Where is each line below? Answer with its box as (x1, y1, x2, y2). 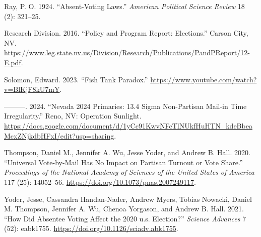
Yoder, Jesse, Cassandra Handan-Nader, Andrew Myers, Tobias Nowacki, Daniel (4, 193, 252, 204)
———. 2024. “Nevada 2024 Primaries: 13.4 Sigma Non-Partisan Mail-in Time (4, 100, 247, 111)
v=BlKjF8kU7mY (4, 84, 60, 94)
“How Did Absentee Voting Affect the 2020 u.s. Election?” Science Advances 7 (4, 213, 246, 223)
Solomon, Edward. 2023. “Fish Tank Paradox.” (4, 74, 148, 84)
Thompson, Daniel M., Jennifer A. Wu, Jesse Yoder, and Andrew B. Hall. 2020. (4, 147, 250, 158)
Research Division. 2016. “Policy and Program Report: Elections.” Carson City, (4, 28, 248, 38)
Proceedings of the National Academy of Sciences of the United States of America (4, 167, 254, 177)
